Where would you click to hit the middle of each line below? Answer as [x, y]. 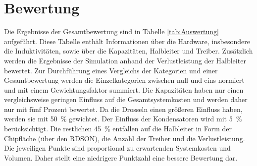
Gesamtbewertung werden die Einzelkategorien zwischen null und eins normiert [124, 80]
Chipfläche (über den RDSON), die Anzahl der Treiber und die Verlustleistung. [125, 138]
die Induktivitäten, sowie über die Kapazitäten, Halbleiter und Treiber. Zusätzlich [128, 51]
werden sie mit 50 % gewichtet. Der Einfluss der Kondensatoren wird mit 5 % [123, 119]
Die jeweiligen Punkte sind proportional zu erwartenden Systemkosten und [117, 148]
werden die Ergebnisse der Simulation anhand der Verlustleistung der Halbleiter [125, 60]
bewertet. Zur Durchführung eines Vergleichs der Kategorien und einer [111, 70]
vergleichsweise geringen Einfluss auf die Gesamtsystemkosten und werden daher [126, 99]
